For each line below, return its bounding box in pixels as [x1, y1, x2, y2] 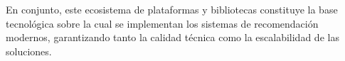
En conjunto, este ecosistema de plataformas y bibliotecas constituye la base [6, 2, 338, 16]
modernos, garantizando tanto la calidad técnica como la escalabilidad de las [6, 30, 339, 45]
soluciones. [6, 43, 52, 58]
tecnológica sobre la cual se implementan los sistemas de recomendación [6, 16, 319, 30]
